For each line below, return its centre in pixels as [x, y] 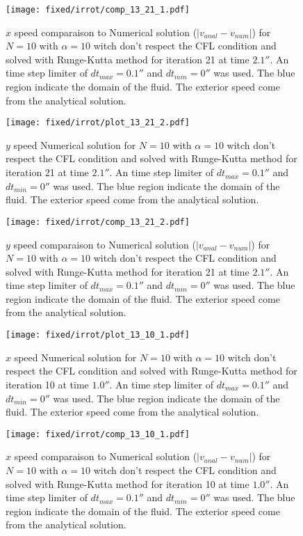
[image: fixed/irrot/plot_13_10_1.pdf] [98, 335]
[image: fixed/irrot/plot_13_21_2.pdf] [98, 123]
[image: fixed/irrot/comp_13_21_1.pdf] [98, 10]
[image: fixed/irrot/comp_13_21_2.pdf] [98, 222]
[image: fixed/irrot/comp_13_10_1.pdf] [98, 434]
